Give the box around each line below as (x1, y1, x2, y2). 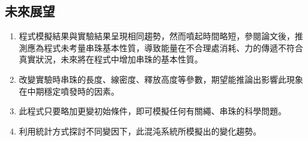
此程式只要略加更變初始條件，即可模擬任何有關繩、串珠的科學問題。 (19, 105, 287, 117)
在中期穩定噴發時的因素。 (19, 84, 119, 97)
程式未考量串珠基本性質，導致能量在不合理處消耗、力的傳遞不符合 (44, 41, 303, 54)
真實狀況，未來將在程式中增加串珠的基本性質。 (19, 53, 203, 65)
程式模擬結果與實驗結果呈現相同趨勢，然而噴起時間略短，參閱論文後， (19, 30, 295, 42)
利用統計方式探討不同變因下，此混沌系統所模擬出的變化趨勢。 (19, 124, 261, 137)
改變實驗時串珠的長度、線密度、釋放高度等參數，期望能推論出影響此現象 (19, 73, 303, 85)
